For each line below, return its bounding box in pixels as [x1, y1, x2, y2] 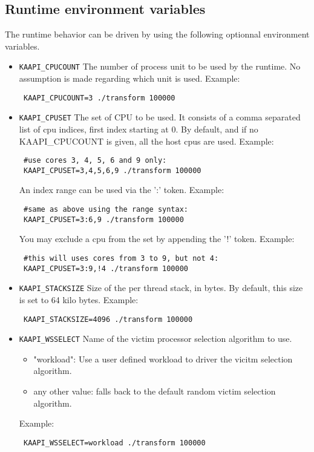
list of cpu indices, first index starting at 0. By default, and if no [19, 122, 258, 135]
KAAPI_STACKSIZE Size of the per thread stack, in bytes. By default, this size [19, 281, 303, 294]
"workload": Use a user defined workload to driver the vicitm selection [33, 352, 293, 365]
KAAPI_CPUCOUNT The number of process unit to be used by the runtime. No [19, 60, 301, 73]
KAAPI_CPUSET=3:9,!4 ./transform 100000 [23, 264, 189, 273]
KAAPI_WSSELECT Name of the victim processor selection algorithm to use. [19, 332, 292, 345]
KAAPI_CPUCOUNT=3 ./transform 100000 [23, 93, 175, 102]
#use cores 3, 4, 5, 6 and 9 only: [23, 156, 167, 165]
